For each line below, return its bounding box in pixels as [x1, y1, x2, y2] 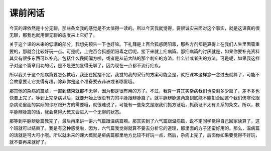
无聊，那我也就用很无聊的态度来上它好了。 [9, 32, 97, 38]
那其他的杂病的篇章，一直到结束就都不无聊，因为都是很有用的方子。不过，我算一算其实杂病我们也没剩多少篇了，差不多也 [9, 88, 260, 94]
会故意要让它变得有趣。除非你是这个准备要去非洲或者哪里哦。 [9, 78, 137, 85]
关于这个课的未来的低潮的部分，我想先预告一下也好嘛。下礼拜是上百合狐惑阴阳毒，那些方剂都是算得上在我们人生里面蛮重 [9, 41, 260, 47]
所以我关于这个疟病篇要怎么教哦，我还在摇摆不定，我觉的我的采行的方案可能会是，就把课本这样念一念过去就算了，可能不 [9, 71, 260, 77]
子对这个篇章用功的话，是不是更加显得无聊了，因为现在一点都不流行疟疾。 [9, 62, 163, 68]
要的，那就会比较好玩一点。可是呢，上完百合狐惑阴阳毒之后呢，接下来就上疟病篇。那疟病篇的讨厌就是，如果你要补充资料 [9, 48, 260, 54]
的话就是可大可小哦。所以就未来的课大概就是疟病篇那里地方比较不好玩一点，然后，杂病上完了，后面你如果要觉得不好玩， [9, 132, 260, 138]
